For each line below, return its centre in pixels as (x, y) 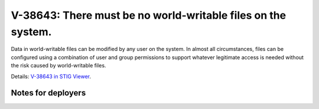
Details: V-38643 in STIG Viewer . (51, 76)
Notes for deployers (48, 93)
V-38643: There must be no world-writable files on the (149, 15)
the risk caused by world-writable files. (58, 66)
